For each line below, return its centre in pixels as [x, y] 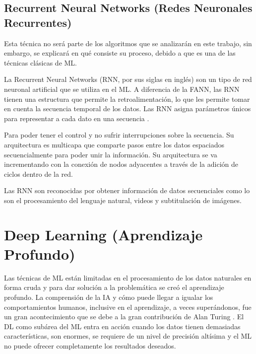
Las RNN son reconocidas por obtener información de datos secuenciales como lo [127, 190]
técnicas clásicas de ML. [40, 62]
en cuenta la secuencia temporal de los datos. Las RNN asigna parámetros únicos [128, 108]
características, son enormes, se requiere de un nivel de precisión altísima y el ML [128, 336]
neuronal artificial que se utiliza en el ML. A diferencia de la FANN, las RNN [122, 89]
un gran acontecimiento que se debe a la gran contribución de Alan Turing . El [124, 317]
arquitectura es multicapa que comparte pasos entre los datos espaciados [114, 144]
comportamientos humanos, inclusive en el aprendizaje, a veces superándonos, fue [128, 307]
